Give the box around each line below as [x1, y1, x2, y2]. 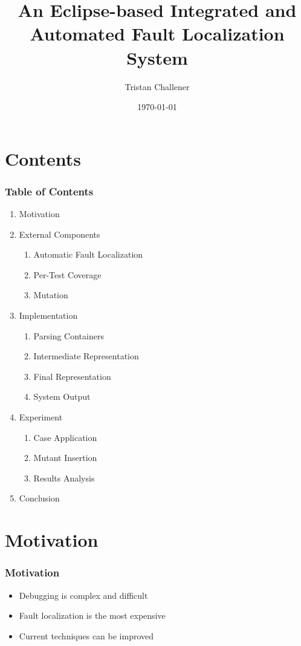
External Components [19, 227, 100, 240]
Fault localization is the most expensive [19, 609, 166, 622]
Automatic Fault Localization [33, 248, 143, 261]
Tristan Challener [125, 80, 190, 93]
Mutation [33, 289, 68, 301]
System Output [33, 390, 91, 403]
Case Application [33, 431, 97, 443]
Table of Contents [5, 183, 94, 198]
